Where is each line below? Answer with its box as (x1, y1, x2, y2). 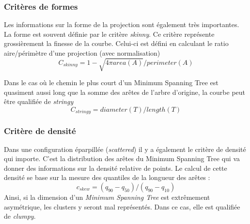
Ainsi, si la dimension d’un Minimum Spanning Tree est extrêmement (4, 192, 210, 202)
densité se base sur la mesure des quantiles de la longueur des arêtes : (4, 172, 210, 182)
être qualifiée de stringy (4, 96, 74, 106)
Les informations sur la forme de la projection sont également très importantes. (4, 19, 239, 30)
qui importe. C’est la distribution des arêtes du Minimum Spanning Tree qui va (4, 153, 240, 164)
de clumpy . (4, 211, 36, 221)
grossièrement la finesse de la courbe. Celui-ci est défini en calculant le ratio (4, 38, 229, 48)
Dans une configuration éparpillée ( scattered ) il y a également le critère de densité (4, 144, 246, 154)
